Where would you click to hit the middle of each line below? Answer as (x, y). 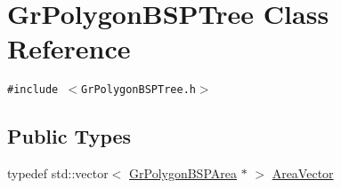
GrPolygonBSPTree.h (138, 90)
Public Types (69, 136)
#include (33, 90)
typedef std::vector (58, 173)
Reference (69, 48)
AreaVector (303, 173)
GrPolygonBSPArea (183, 173)
